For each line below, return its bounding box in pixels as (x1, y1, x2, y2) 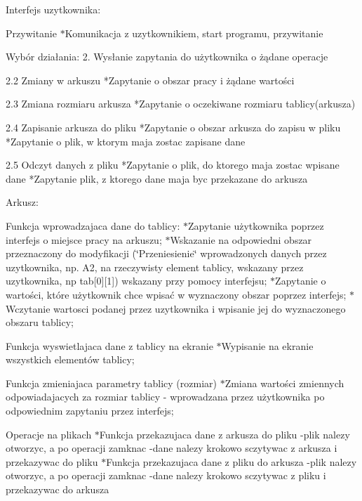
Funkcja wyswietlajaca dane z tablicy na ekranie (6, 338, 213, 353)
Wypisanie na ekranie (221, 338, 314, 353)
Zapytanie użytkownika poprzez (188, 218, 324, 233)
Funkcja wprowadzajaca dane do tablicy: (6, 218, 180, 233)
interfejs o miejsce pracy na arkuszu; (6, 232, 162, 247)
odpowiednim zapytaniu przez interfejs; (6, 403, 174, 418)
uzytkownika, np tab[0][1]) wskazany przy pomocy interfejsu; (6, 273, 267, 288)
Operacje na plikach (6, 427, 92, 441)
